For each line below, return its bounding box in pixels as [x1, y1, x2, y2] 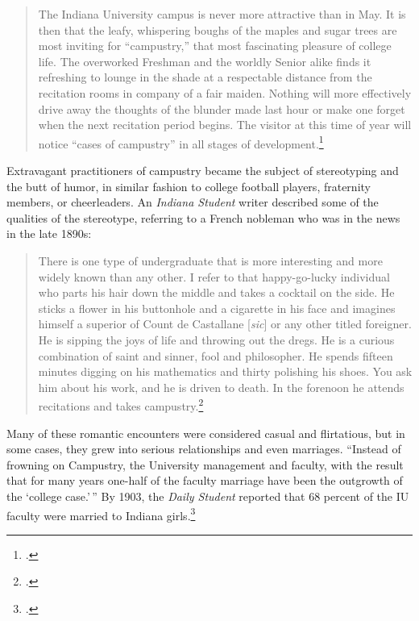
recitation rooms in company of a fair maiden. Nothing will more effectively [38, 84, 412, 101]
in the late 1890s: [6, 225, 92, 242]
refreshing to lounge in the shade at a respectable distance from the [38, 69, 372, 85]
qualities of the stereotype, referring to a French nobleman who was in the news [6, 209, 400, 226]
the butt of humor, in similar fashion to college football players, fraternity [6, 177, 371, 194]
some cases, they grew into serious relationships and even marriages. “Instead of [6, 440, 401, 457]
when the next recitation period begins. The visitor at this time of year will [38, 116, 412, 133]
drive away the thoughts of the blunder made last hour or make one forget [38, 100, 405, 117]
